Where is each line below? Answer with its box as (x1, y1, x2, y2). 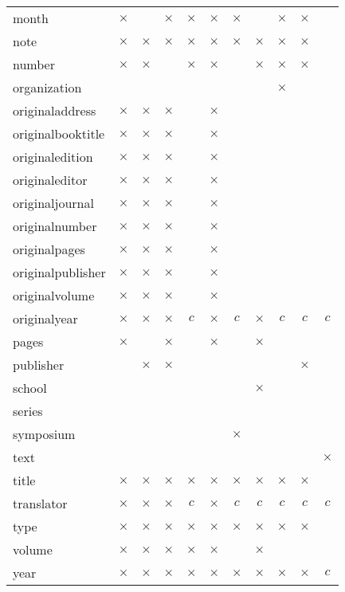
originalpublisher (13, 263, 106, 281)
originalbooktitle (13, 124, 105, 143)
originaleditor (13, 171, 88, 189)
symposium (13, 425, 76, 443)
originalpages (13, 240, 85, 258)
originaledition (13, 147, 93, 166)
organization (13, 78, 82, 96)
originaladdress (13, 101, 96, 120)
